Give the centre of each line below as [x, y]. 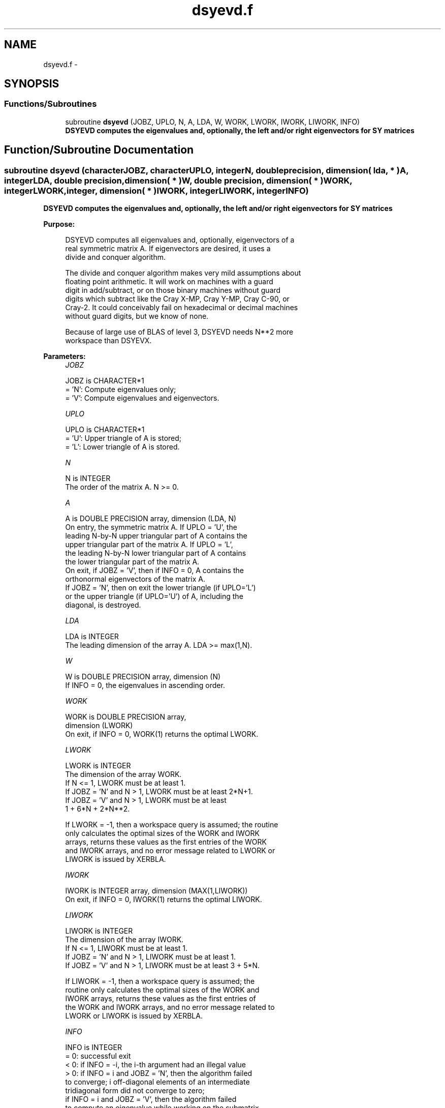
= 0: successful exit [98, 1056]
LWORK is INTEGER [98, 766]
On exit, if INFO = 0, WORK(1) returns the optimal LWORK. [162, 734]
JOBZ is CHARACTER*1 [105, 381]
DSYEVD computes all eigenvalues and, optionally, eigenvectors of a [180, 240]
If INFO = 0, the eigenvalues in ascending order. [145, 685]
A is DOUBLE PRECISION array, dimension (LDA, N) [151, 519]
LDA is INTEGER [92, 637]
